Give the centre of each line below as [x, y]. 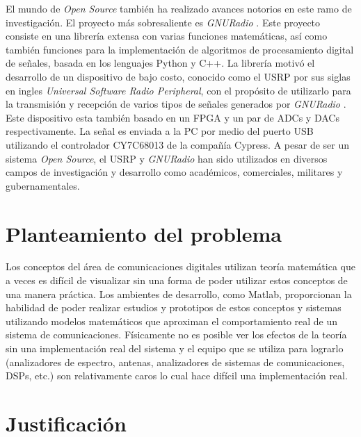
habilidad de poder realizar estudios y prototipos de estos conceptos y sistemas [174, 307]
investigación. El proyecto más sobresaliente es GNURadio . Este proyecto [163, 22]
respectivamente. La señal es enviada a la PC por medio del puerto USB [160, 131]
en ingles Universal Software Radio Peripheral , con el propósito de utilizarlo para [178, 90]
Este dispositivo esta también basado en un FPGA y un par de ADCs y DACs [173, 117]
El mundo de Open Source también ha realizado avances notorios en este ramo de [179, 8]
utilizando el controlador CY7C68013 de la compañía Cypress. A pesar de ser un [177, 144]
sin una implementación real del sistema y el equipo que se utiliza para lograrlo [175, 348]
